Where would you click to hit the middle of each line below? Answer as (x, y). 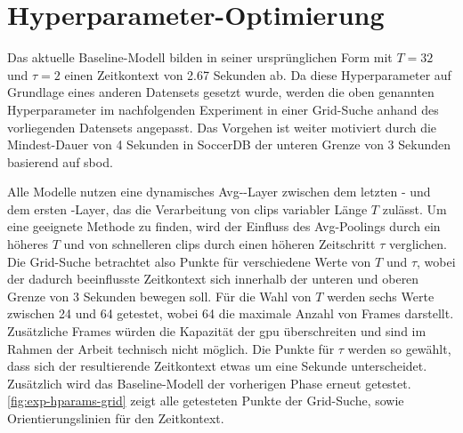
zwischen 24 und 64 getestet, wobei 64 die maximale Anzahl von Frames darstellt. (231, 313)
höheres (28, 244)
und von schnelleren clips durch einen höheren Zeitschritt (219, 244)
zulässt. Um (414, 208)
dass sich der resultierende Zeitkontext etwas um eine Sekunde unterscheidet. (217, 366)
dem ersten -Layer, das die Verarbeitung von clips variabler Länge (187, 208)
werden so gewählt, (399, 348)
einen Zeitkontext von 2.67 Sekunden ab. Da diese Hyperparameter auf (258, 74)
